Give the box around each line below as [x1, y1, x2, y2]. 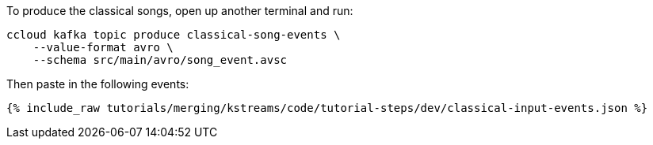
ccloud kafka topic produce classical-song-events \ [6, 28, 341, 41]
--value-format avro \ [32, 41, 174, 54]
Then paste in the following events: [6, 77, 189, 91]
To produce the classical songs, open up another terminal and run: [6, 4, 353, 17]
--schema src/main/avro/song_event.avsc [32, 54, 288, 66]
